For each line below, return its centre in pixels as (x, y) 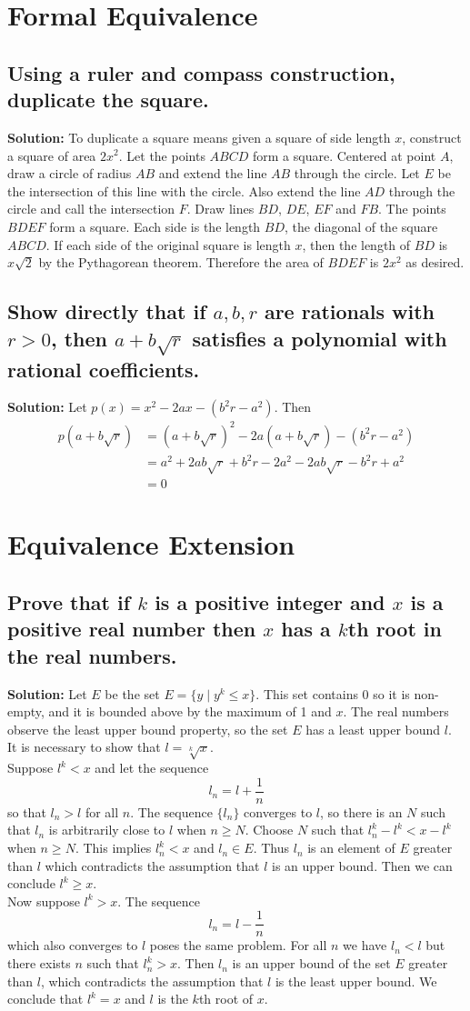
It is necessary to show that (84, 747)
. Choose (269, 830)
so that (27, 811)
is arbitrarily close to (107, 830)
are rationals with (349, 311)
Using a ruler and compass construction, (201, 72)
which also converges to (73, 945)
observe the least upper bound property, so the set (148, 729)
